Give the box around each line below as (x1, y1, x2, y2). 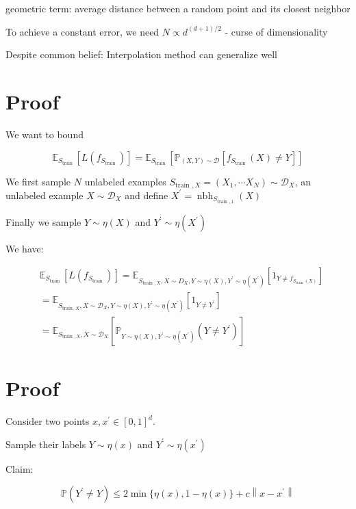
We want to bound (5, 127, 84, 141)
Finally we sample (5, 215, 81, 229)
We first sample (5, 174, 71, 188)
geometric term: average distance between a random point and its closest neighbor (5, 1, 351, 15)
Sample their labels (5, 436, 86, 451)
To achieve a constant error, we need (5, 24, 160, 38)
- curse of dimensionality (225, 24, 328, 38)
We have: (5, 242, 44, 256)
